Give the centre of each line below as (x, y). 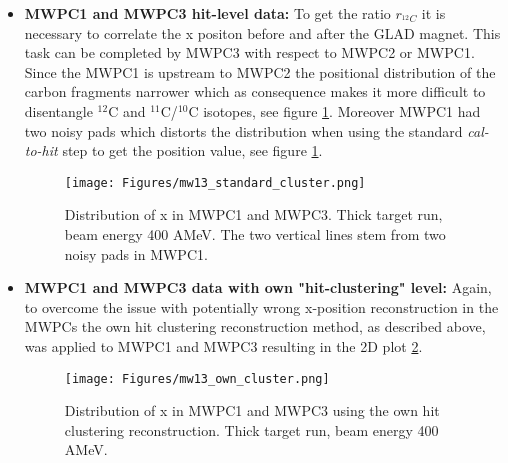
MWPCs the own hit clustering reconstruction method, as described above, (255, 326)
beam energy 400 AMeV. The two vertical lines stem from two (255, 234)
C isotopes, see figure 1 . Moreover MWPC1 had (334, 110)
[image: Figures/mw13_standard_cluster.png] (215, 182)
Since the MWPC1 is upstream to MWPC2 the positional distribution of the (260, 71)
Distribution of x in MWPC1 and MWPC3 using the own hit (252, 410)
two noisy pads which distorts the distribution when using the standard (243, 130)
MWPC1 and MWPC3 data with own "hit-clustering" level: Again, (258, 287)
